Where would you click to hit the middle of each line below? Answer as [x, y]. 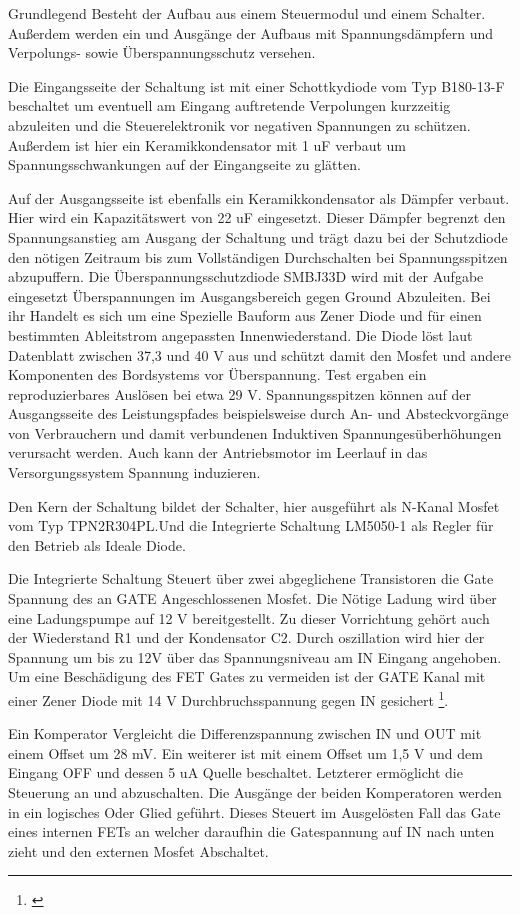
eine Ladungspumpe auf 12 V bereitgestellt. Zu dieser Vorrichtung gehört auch [249, 617]
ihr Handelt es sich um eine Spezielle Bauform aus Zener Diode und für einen [245, 315]
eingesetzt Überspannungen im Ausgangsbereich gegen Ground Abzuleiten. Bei [249, 295]
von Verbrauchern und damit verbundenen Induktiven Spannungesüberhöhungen [255, 432]
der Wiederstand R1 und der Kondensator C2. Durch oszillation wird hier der [246, 637]
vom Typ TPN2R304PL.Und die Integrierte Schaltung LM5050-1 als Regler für [251, 525]
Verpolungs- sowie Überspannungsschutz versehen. [162, 52]
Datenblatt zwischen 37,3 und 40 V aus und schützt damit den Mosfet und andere [259, 354]
